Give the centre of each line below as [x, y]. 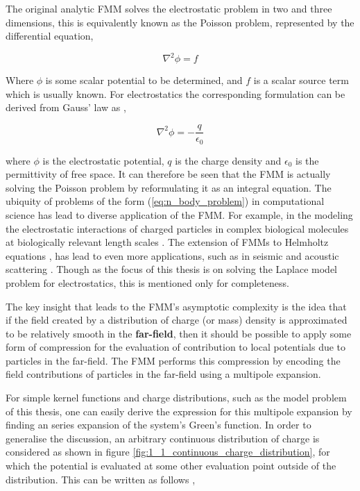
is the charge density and [228, 160]
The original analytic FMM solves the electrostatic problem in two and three [169, 8]
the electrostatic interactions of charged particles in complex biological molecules [177, 228]
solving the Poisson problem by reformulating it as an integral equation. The [169, 187]
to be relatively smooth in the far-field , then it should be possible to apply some [179, 333]
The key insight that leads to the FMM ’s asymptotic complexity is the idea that [176, 306]
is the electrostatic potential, [103, 160]
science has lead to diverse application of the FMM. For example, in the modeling [179, 214]
